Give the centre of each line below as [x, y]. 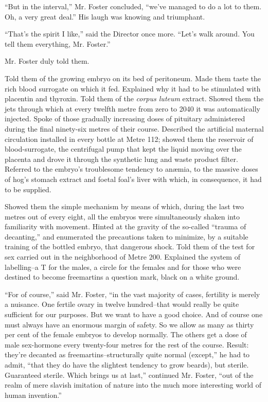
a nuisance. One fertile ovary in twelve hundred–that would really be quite [122, 304]
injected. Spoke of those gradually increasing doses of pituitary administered [125, 118]
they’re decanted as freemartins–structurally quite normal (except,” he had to [127, 354]
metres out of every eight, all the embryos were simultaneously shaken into [122, 216]
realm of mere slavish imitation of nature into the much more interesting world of [133, 385]
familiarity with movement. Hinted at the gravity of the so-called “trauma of [126, 226]
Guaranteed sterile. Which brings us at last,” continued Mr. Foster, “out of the [129, 374]
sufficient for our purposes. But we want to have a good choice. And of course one [134, 314]
